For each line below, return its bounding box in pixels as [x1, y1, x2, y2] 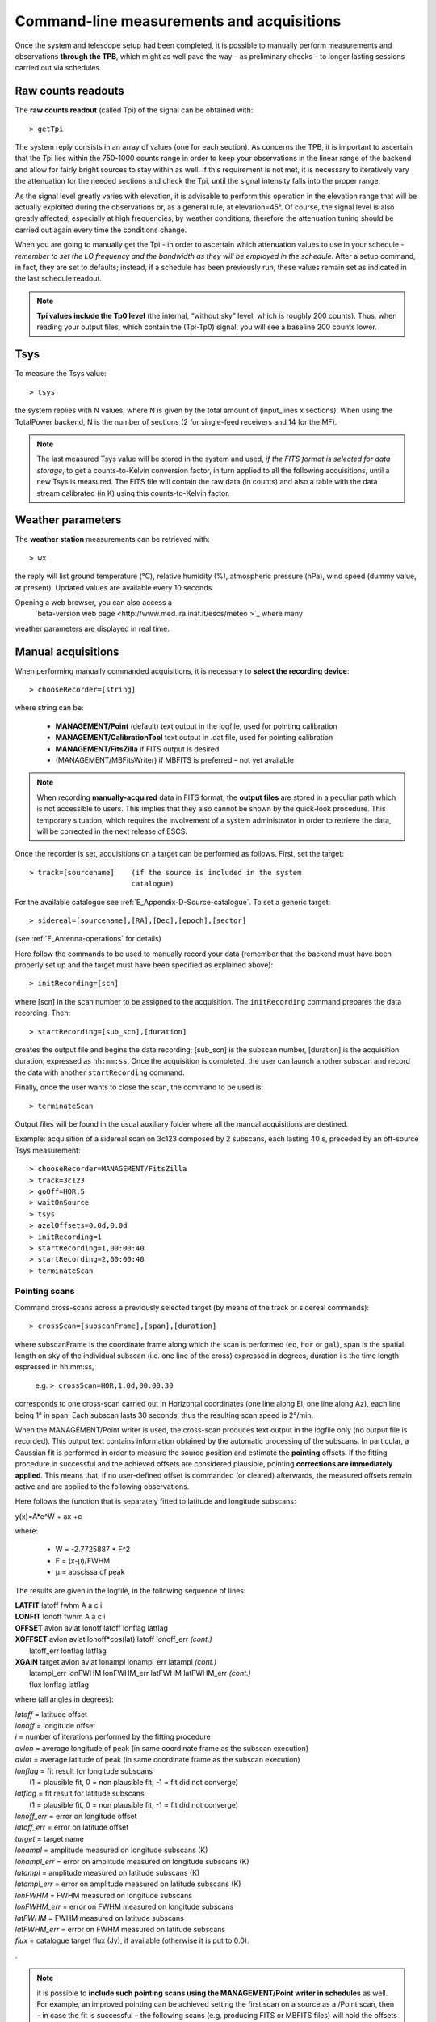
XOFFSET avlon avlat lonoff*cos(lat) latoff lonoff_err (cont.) [15, 1635, 213, 1644]
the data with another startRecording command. [15, 1068, 185, 1077]
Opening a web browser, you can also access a [15, 597, 173, 607]
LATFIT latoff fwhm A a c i [15, 1601, 103, 1610]
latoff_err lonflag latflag [29, 1646, 107, 1656]
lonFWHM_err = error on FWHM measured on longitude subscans [15, 1901, 234, 1912]
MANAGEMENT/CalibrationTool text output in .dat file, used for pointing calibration [55, 733, 333, 742]
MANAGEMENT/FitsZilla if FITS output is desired [55, 744, 220, 754]
